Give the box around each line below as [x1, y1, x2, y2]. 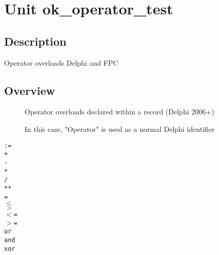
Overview [4, 82, 55, 98]
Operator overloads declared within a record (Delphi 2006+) [25, 106, 214, 117]
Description [4, 33, 67, 49]
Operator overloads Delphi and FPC [4, 57, 118, 68]
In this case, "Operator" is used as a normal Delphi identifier [25, 123, 215, 134]
